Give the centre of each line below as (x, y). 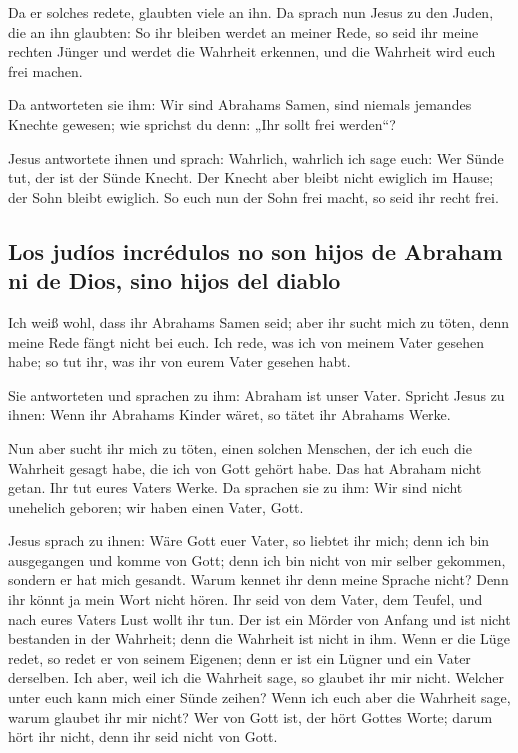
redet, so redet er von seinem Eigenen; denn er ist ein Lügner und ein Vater (239, 657)
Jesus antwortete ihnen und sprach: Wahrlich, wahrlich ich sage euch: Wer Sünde (256, 157)
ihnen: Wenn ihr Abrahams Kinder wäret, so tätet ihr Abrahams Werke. (229, 414)
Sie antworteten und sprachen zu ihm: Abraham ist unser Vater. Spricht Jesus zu (256, 394)
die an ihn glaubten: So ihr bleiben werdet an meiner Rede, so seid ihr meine (243, 31)
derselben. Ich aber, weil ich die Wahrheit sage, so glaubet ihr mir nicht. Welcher (256, 677)
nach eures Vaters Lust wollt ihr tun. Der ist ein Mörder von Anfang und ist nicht (259, 618)
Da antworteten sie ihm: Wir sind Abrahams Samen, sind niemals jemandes (240, 104)
